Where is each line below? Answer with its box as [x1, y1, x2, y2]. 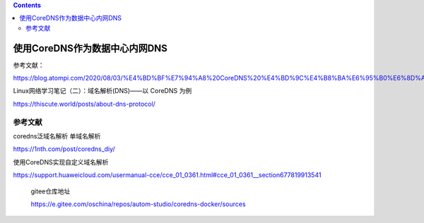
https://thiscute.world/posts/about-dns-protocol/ [13, 100, 155, 108]
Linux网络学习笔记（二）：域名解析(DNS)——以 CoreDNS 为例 [13, 87, 192, 95]
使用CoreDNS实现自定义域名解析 [13, 157, 109, 166]
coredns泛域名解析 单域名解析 [13, 132, 101, 140]
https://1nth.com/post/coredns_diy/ [13, 145, 116, 153]
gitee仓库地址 [30, 187, 71, 195]
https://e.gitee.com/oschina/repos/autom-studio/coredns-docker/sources [30, 200, 247, 208]
